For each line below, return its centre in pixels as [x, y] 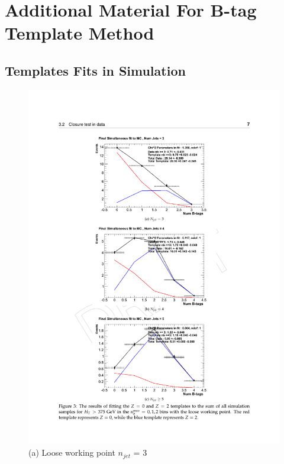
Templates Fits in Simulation [95, 70]
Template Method [80, 33]
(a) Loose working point [72, 452]
